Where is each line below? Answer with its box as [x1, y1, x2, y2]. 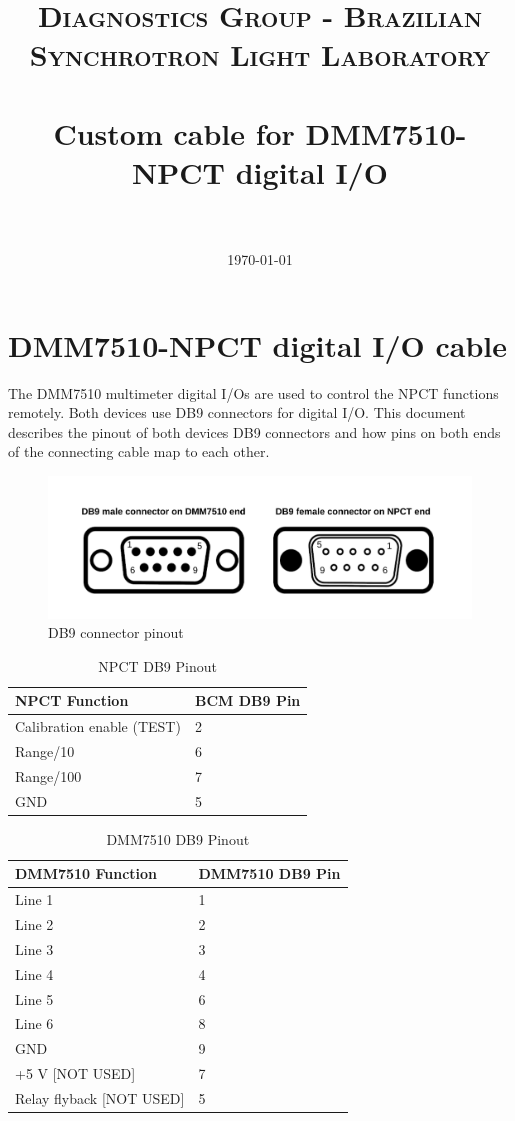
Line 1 [15, 889, 54, 910]
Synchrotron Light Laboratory [29, 34, 491, 75]
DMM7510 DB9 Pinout [106, 828, 250, 849]
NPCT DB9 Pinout [98, 655, 217, 676]
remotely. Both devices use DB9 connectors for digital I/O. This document [8, 402, 466, 423]
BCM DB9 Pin [194, 690, 301, 711]
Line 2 [15, 914, 54, 935]
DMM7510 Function [15, 863, 158, 884]
